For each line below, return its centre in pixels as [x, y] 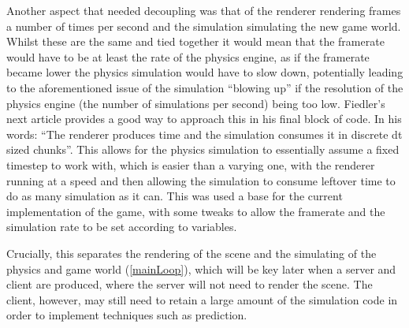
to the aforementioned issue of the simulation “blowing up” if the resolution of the [205, 87]
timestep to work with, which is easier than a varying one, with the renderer [191, 164]
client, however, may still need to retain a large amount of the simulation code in [202, 299]
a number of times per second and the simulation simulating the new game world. [204, 26]
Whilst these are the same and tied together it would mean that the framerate [195, 41]
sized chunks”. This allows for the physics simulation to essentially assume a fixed [203, 149]
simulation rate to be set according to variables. [122, 227]
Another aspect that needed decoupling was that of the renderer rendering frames [204, 10]
